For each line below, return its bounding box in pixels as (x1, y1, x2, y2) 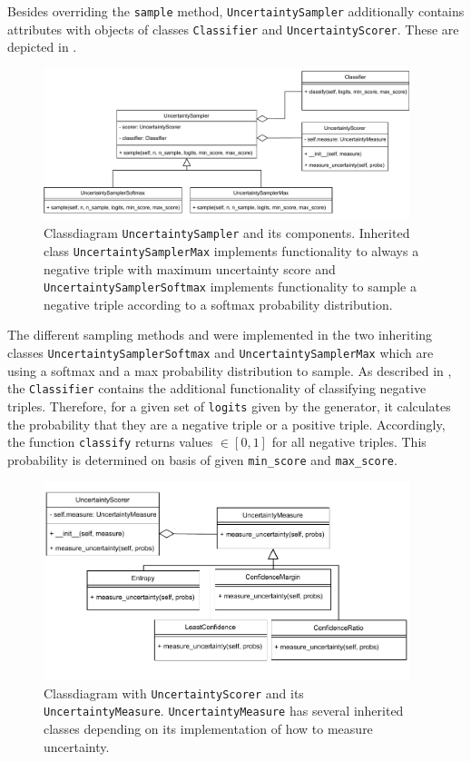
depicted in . (7, 37, 77, 56)
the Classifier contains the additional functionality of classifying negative (7, 379, 427, 398)
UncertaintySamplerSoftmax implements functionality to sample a (44, 277, 417, 296)
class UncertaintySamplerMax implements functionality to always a (44, 241, 419, 260)
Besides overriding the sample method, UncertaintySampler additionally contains (7, 2, 465, 20)
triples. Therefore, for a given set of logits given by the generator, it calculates (7, 396, 451, 415)
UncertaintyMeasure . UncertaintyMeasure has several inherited (44, 701, 404, 720)
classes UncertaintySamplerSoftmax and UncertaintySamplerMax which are (7, 343, 434, 362)
